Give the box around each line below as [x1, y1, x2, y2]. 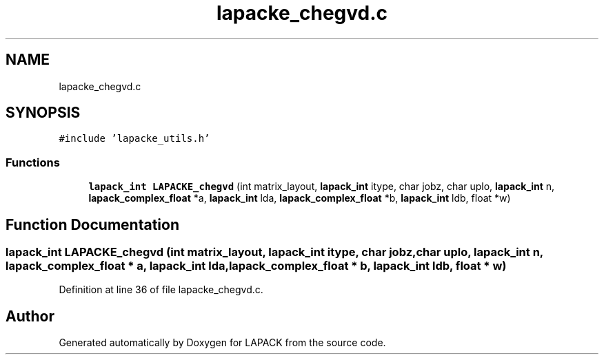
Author [6, 307, 54, 325]
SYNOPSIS [6, 104, 81, 122]
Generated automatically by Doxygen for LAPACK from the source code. [59, 337, 386, 349]
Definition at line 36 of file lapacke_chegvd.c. [59, 284, 263, 296]
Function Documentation [6, 215, 179, 233]
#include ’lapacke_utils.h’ [59, 133, 210, 145]
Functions [6, 155, 60, 169]
